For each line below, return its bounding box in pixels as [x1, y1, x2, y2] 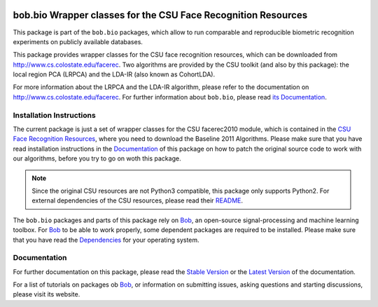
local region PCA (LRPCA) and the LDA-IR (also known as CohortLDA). [13, 70, 216, 79]
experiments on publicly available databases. [13, 37, 143, 46]
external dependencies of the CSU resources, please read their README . [31, 196, 244, 205]
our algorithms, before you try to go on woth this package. [13, 154, 181, 163]
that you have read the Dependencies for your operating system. [13, 236, 199, 244]
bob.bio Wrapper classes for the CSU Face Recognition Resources [13, 9, 308, 21]
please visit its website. [13, 290, 80, 299]
